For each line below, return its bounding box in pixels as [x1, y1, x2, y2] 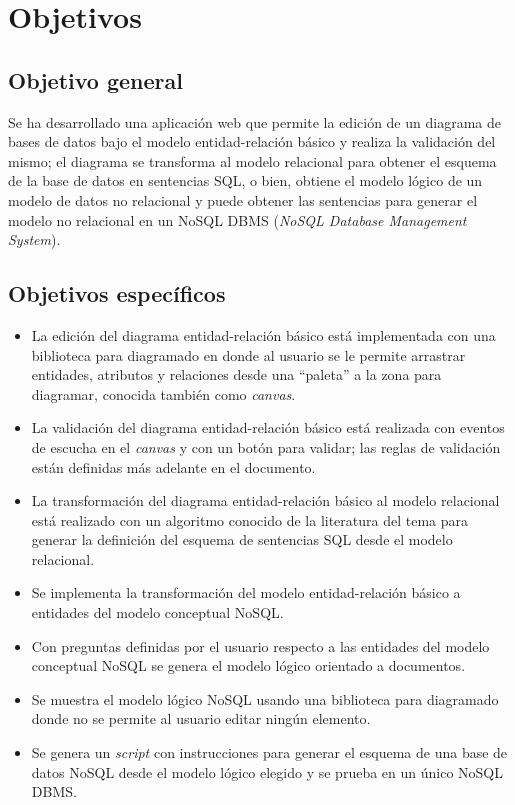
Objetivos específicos [8, 278, 226, 309]
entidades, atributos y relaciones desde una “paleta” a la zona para [31, 364, 442, 385]
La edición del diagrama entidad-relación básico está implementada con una [31, 324, 496, 345]
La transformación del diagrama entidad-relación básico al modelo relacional [31, 490, 500, 511]
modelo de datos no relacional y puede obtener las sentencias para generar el [8, 189, 478, 210]
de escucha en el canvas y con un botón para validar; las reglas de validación [31, 436, 501, 457]
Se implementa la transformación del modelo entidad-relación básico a [31, 582, 461, 603]
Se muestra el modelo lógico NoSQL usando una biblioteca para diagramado [31, 688, 499, 709]
